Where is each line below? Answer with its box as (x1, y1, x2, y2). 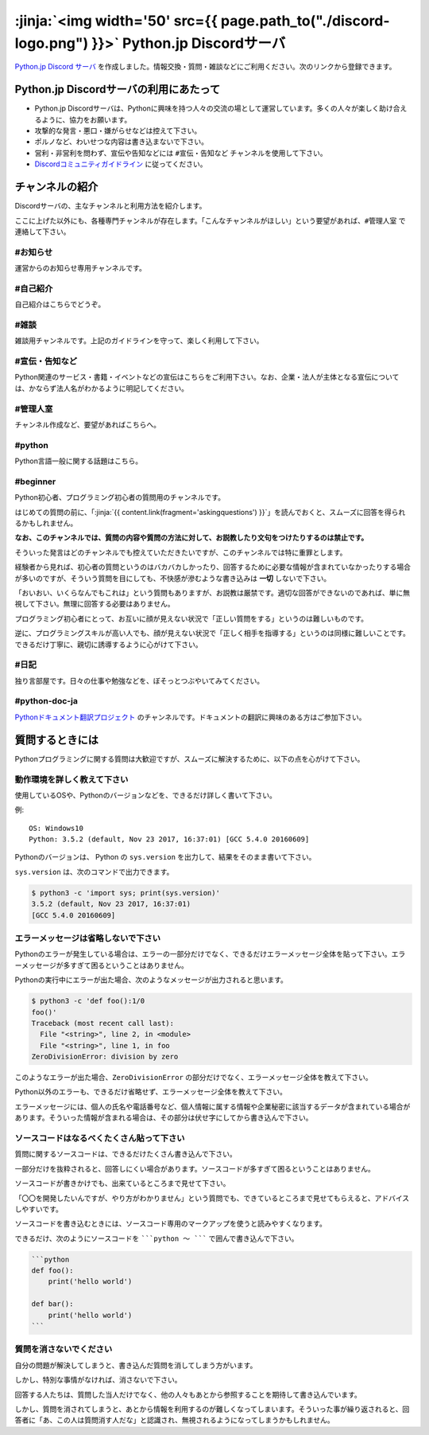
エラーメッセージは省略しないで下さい (14, 932, 160, 943)
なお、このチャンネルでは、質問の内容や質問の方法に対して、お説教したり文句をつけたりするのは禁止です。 (14, 533, 369, 543)
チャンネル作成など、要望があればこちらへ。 (14, 419, 160, 429)
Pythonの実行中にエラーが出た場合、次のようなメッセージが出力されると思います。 (14, 975, 288, 985)
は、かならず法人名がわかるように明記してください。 (14, 383, 188, 393)
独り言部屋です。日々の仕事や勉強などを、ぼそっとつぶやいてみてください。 (14, 676, 265, 685)
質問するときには (14, 733, 99, 747)
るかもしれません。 (14, 518, 78, 528)
